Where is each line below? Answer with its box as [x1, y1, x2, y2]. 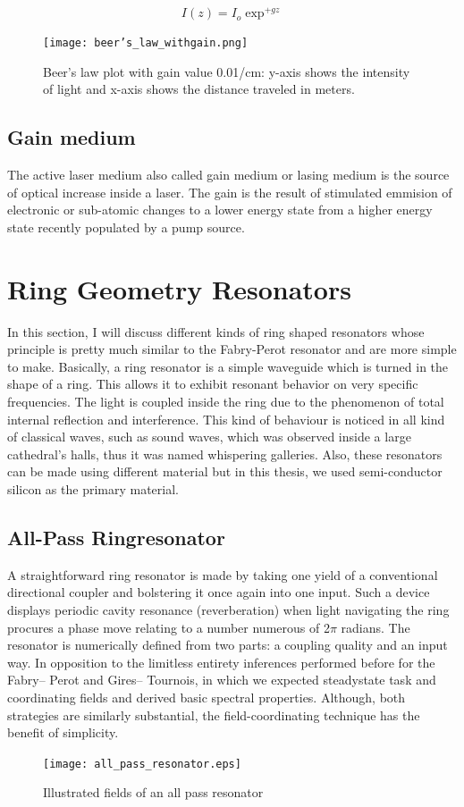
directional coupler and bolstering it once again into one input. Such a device [7, 583, 430, 601]
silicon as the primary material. [7, 479, 179, 498]
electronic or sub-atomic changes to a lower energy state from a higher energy [7, 200, 433, 219]
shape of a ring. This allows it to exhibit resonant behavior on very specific [7, 374, 418, 393]
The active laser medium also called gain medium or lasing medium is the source [7, 165, 450, 184]
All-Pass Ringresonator [7, 523, 225, 551]
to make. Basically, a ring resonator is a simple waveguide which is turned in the [7, 357, 449, 375]
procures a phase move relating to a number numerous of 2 [7, 618, 330, 636]
